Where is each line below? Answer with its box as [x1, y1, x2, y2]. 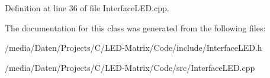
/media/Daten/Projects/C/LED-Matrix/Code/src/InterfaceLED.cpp [5, 61, 255, 73]
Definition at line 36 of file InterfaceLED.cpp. [5, 2, 169, 14]
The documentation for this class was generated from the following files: [5, 21, 266, 34]
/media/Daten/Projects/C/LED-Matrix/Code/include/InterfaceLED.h [5, 41, 262, 54]
